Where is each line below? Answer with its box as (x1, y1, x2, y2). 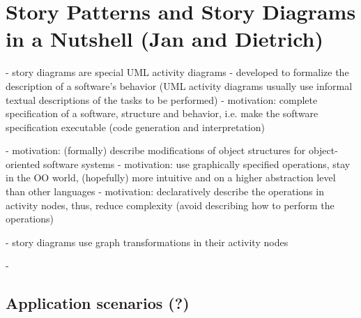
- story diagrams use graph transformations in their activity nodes (6, 234, 289, 249)
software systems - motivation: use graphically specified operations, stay (43, 156, 351, 171)
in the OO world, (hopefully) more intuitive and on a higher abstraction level (6, 170, 336, 185)
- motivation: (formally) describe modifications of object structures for (6, 143, 306, 158)
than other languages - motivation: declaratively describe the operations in (6, 184, 324, 199)
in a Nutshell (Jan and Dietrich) (6, 24, 323, 53)
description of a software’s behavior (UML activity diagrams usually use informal (6, 78, 353, 93)
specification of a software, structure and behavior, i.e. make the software (6, 106, 318, 121)
